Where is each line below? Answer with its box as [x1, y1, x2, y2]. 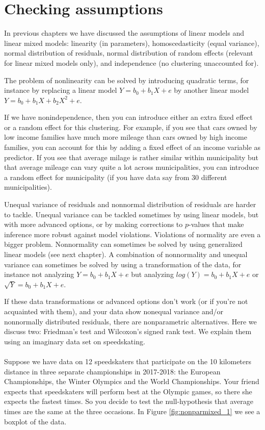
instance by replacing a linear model [4, 85, 117, 95]
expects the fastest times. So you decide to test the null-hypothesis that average [4, 396, 253, 407]
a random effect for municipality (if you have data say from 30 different [4, 171, 227, 182]
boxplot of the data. [4, 416, 67, 426]
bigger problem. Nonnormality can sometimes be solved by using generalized [4, 239, 243, 249]
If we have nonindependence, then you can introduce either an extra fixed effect [4, 112, 253, 122]
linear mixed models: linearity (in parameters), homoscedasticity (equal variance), [4, 37, 259, 48]
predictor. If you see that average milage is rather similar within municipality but [4, 151, 259, 162]
